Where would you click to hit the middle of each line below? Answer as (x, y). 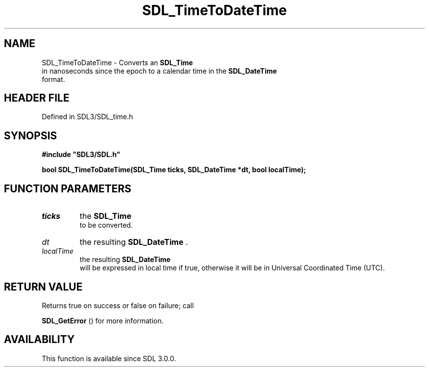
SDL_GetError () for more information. (103, 320)
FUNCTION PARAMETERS (68, 188)
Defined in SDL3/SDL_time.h (87, 117)
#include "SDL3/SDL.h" (81, 155)
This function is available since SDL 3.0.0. (109, 358)
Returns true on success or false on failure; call (118, 305)
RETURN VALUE (43, 287)
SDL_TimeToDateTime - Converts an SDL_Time (117, 62)
